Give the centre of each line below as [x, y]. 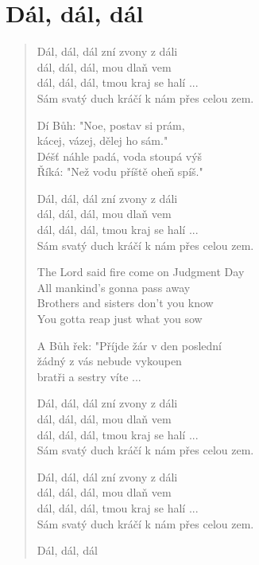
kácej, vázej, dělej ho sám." [102, 140]
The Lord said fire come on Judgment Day [141, 272]
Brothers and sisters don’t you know [125, 303]
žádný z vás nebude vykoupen [109, 361]
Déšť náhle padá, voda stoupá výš [120, 156]
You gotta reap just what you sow [120, 319]
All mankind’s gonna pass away [114, 287]
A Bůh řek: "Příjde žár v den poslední [129, 345]
